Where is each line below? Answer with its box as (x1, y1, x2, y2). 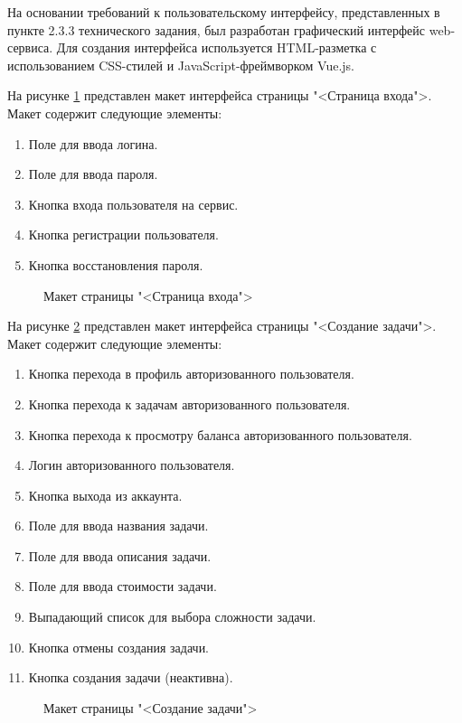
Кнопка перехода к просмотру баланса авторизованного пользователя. (28, 425, 412, 444)
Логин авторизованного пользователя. (28, 455, 235, 474)
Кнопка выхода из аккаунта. (28, 485, 183, 504)
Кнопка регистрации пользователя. (28, 225, 219, 244)
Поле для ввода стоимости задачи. (28, 577, 217, 596)
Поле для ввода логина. (28, 134, 158, 153)
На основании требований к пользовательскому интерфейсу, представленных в (7, 3, 440, 21)
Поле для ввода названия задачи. (28, 516, 209, 535)
